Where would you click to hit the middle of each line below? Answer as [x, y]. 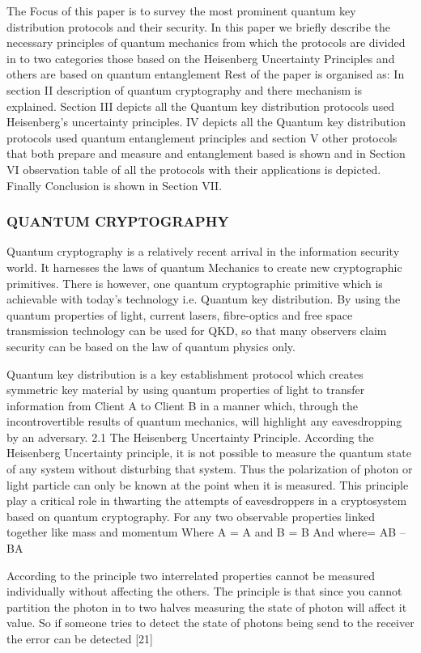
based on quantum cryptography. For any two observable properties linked [191, 516]
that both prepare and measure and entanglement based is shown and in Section [206, 153]
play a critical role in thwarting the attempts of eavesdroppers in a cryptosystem [207, 500]
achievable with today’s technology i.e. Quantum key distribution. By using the [204, 299]
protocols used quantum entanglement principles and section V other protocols [202, 137]
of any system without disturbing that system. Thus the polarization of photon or [210, 469]
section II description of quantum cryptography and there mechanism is [185, 89]
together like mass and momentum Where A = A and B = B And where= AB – [206, 532]
